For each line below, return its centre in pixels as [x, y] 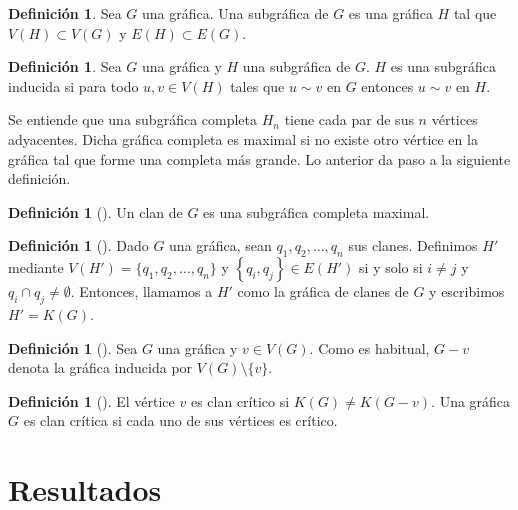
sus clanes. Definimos [413, 245]
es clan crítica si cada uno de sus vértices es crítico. [180, 420]
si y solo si [391, 267]
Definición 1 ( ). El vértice [91, 400]
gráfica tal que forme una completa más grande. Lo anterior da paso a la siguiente [259, 158]
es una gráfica [390, 13]
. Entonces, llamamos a [141, 291]
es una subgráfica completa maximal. [316, 211]
